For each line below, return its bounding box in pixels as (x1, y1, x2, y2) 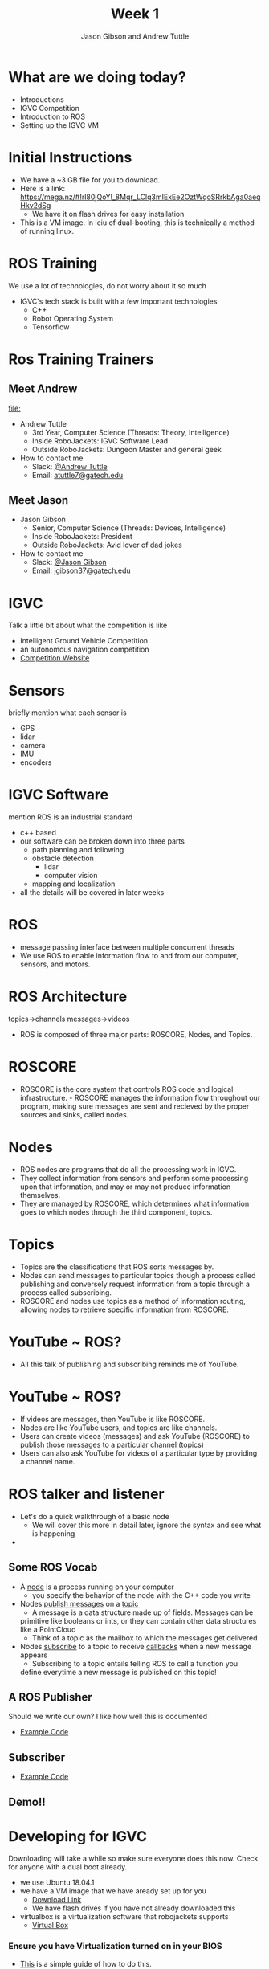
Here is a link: (19, 183, 66, 193)
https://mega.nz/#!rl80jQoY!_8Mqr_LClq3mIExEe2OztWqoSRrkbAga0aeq (19, 192, 261, 202)
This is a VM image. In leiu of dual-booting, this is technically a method (19, 218, 255, 227)
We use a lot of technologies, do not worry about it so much (8, 280, 206, 290)
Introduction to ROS (19, 112, 86, 121)
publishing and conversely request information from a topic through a (19, 1279, 251, 1289)
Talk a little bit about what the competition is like (8, 620, 168, 631)
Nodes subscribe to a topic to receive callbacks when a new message (19, 1641, 252, 1651)
